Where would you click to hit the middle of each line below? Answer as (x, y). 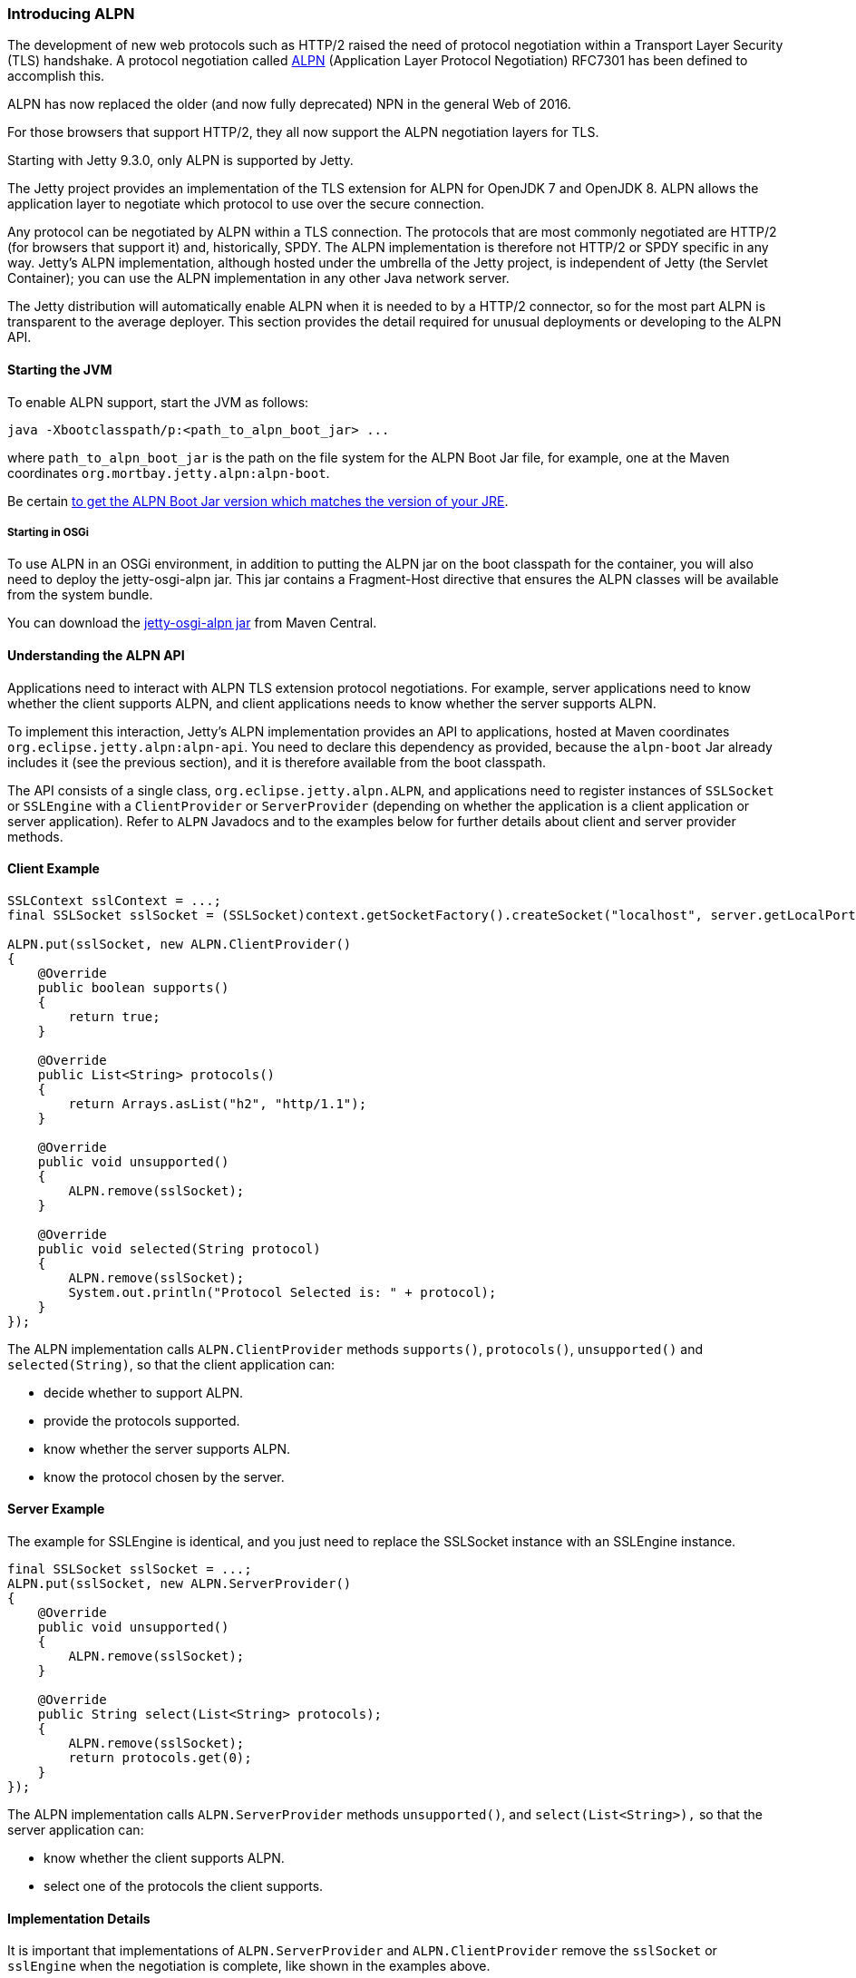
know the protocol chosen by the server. (164, 1476)
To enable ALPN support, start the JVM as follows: (158, 402)
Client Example (53, 869)
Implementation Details (79, 1918)
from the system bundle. (80, 595)
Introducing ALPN (71, 14)
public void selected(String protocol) (179, 1248)
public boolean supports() (133, 987)
